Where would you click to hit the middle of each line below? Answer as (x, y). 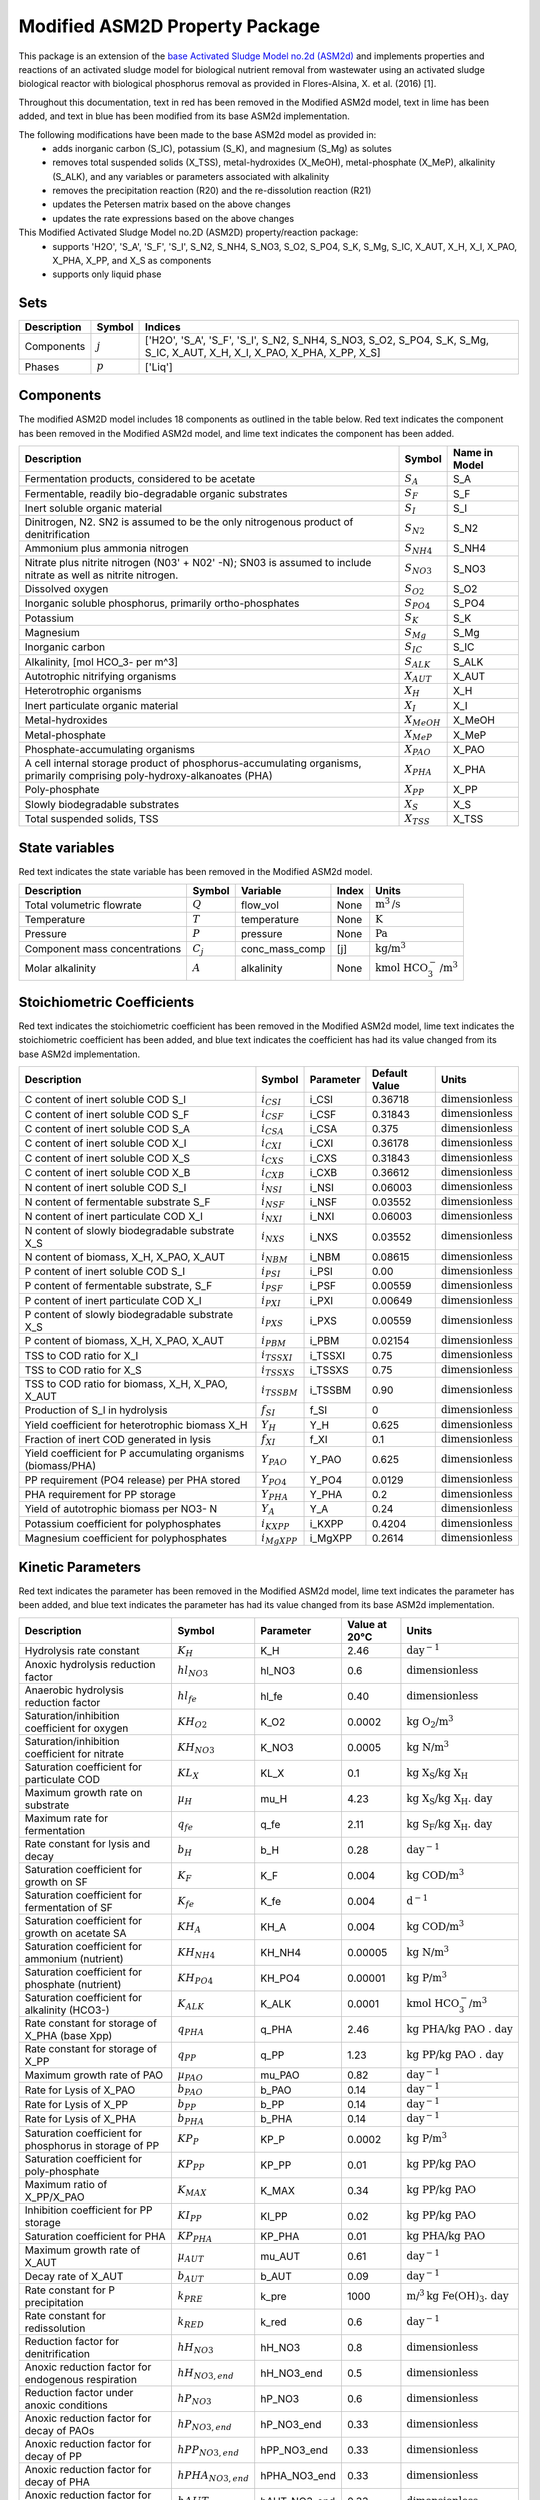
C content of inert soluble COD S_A (107, 1128)
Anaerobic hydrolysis (74, 1690)
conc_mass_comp (283, 948)
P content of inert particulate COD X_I (113, 1300)
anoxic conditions (66, 2405)
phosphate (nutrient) (73, 1985)
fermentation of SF (69, 1908)
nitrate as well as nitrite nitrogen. (101, 575)
